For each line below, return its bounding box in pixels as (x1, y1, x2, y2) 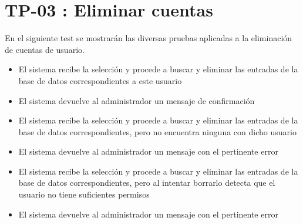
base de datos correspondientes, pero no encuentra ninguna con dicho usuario (18, 125, 297, 138)
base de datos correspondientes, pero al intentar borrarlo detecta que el (18, 176, 275, 189)
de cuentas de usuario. (5, 43, 85, 55)
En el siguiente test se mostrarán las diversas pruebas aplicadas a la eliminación (5, 32, 292, 44)
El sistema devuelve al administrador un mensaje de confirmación (18, 94, 255, 106)
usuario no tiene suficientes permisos (18, 188, 150, 200)
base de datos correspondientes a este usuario (18, 74, 182, 86)
